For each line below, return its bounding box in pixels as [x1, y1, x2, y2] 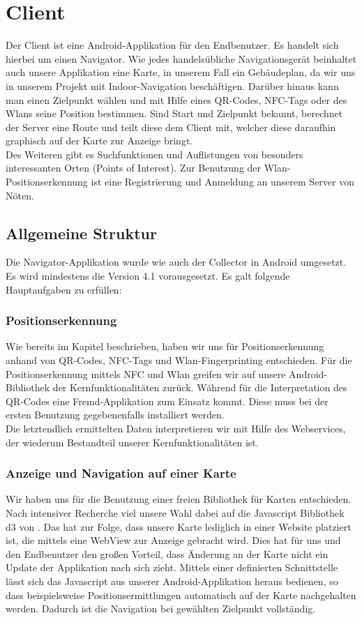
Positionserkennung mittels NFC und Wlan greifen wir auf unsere [6, 366, 286, 381]
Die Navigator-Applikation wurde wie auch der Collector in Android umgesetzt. [6, 255, 347, 269]
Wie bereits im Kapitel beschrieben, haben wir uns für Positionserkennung [6, 339, 324, 354]
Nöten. [6, 188, 34, 202]
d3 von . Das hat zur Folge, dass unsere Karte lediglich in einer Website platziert [6, 519, 352, 534]
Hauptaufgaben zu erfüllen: [6, 282, 122, 296]
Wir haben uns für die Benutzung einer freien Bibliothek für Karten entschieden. [6, 492, 352, 506]
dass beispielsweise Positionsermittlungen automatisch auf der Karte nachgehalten [6, 587, 356, 602]
